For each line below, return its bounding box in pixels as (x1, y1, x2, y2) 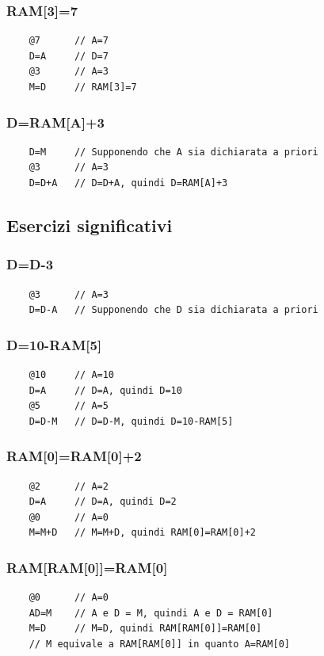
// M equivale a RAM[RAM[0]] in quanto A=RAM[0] (29, 638, 290, 650)
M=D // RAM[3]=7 (29, 82, 137, 93)
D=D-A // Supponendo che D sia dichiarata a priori (29, 304, 318, 316)
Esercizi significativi (6, 212, 173, 237)
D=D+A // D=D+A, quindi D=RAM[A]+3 (29, 177, 228, 189)
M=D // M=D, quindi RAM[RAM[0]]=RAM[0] (29, 623, 262, 635)
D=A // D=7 (29, 50, 109, 62)
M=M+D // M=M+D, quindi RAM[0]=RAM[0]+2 (29, 527, 256, 539)
